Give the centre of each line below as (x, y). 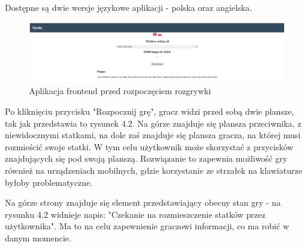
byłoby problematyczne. (49, 182)
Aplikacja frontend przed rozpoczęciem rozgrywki (120, 91)
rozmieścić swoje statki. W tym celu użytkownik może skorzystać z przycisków (149, 146)
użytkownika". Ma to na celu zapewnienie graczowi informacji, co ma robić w (147, 226)
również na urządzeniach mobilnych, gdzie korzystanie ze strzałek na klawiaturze (153, 170)
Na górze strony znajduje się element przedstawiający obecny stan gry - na (143, 202)
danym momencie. (38, 237)
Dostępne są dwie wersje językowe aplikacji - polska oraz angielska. (129, 7)
